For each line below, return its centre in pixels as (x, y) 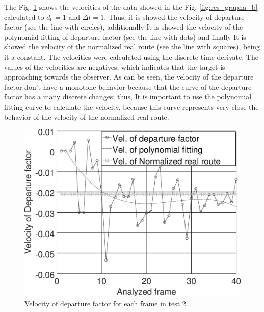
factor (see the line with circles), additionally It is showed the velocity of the (124, 27)
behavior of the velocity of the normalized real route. (87, 116)
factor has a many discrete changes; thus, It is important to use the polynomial (128, 97)
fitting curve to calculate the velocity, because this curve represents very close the (131, 106)
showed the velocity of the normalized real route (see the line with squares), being (132, 47)
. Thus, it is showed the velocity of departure (174, 17)
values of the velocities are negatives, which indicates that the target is (115, 67)
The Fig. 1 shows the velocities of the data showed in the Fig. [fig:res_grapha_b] (131, 7)
